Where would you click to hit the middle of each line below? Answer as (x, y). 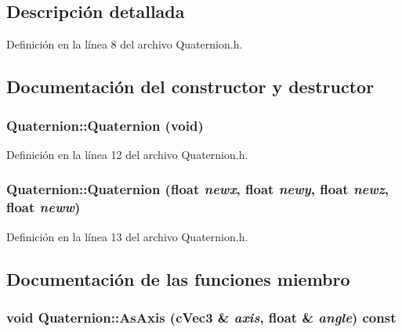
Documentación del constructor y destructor (190, 87)
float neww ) (43, 207)
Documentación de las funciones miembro (178, 278)
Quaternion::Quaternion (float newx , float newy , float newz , (198, 189)
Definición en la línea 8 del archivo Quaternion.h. (125, 44)
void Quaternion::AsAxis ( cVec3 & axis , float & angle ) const (201, 317)
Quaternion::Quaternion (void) (105, 125)
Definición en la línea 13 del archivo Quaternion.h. (127, 236)
